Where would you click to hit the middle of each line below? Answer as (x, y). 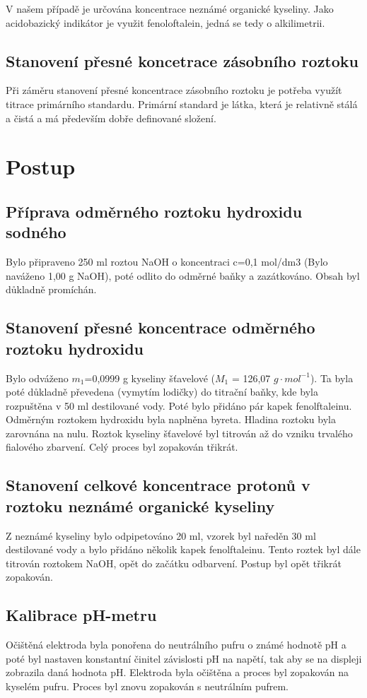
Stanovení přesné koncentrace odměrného (161, 327)
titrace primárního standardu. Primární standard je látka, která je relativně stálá (182, 103)
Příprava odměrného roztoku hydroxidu (154, 211)
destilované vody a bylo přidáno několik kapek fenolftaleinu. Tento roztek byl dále (183, 549)
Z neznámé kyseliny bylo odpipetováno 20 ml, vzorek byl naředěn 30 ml (161, 535)
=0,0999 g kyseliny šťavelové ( (150, 378)
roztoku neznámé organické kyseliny (140, 505)
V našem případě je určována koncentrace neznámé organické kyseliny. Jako (170, 8)
